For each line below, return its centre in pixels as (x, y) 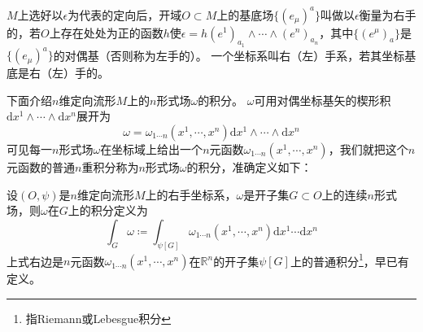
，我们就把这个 (368, 149)
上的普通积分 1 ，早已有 (349, 260)
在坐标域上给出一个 (152, 149)
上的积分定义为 (108, 210)
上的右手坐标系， (191, 194)
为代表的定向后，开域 (125, 14)
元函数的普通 (41, 166)
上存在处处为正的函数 (106, 32)
